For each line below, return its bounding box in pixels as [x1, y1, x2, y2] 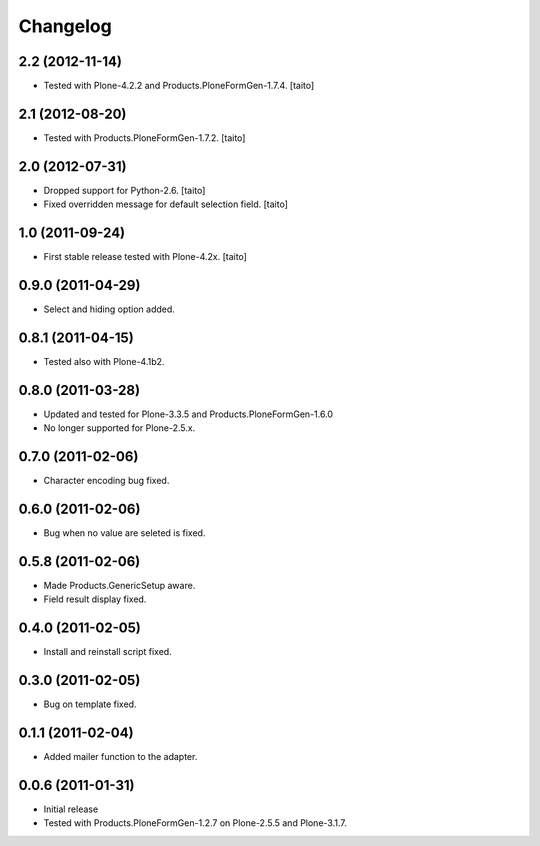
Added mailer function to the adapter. [43, 751, 198, 763]
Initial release [43, 803, 99, 815]
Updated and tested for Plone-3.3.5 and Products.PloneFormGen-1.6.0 [43, 408, 334, 420]
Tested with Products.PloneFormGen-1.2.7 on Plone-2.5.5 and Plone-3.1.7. [43, 817, 347, 829]
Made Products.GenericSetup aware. [43, 580, 196, 591]
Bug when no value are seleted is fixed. [43, 527, 206, 539]
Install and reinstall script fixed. [43, 646, 172, 658]
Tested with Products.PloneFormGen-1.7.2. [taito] [43, 131, 246, 144]
